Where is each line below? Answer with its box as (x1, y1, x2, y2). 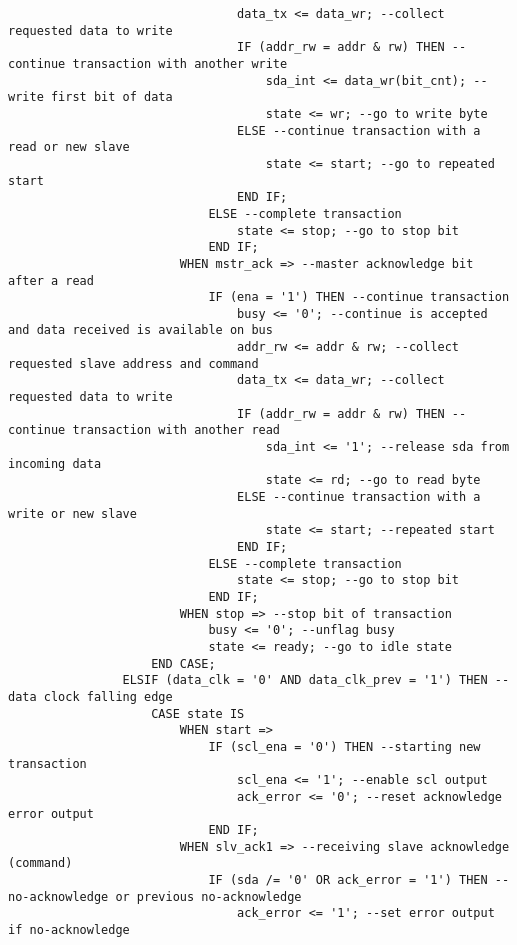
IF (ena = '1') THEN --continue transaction (208, 290, 510, 305)
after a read (8, 273, 94, 288)
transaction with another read (72, 423, 281, 438)
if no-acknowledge (8, 923, 130, 938)
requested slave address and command (8, 356, 259, 371)
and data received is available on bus (8, 323, 273, 338)
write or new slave (8, 506, 137, 521)
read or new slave (8, 140, 130, 155)
